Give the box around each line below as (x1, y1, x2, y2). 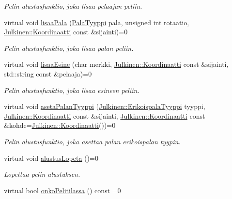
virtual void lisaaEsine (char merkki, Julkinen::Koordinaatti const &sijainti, (4, 59, 229, 69)
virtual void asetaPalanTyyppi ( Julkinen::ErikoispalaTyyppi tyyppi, (4, 101, 205, 111)
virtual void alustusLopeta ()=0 (4, 153, 98, 163)
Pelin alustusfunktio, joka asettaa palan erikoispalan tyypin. (4, 136, 181, 146)
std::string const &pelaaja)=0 (4, 68, 92, 78)
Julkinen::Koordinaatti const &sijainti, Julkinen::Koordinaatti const (4, 110, 205, 121)
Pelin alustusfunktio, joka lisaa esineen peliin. (4, 85, 139, 95)
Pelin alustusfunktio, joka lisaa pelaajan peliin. (4, 1, 142, 11)
